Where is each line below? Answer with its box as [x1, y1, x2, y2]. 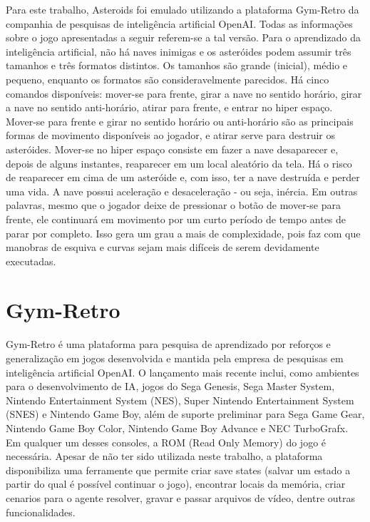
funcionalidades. [6, 504, 76, 519]
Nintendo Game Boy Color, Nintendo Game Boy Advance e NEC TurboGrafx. [6, 420, 349, 435]
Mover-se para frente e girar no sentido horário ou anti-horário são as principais [6, 113, 354, 128]
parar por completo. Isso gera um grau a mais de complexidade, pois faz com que [6, 225, 361, 240]
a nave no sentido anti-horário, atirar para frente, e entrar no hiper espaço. [6, 100, 333, 115]
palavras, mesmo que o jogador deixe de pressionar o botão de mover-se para [6, 198, 341, 213]
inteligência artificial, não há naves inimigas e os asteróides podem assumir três [6, 43, 351, 58]
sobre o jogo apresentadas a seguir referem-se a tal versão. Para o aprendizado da [6, 30, 361, 45]
